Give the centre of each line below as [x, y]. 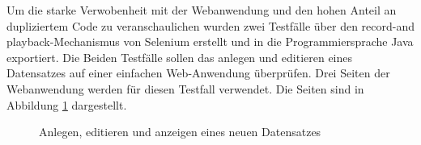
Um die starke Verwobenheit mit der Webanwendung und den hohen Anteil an [202, 10]
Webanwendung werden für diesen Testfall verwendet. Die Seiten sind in [185, 88]
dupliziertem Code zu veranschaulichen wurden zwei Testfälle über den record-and [210, 25]
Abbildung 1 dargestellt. [67, 104]
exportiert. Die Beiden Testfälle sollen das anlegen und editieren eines [180, 57]
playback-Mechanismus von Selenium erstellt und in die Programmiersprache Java [210, 41]
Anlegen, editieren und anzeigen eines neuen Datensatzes [180, 132]
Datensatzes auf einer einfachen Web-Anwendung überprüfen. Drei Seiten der [198, 73]
